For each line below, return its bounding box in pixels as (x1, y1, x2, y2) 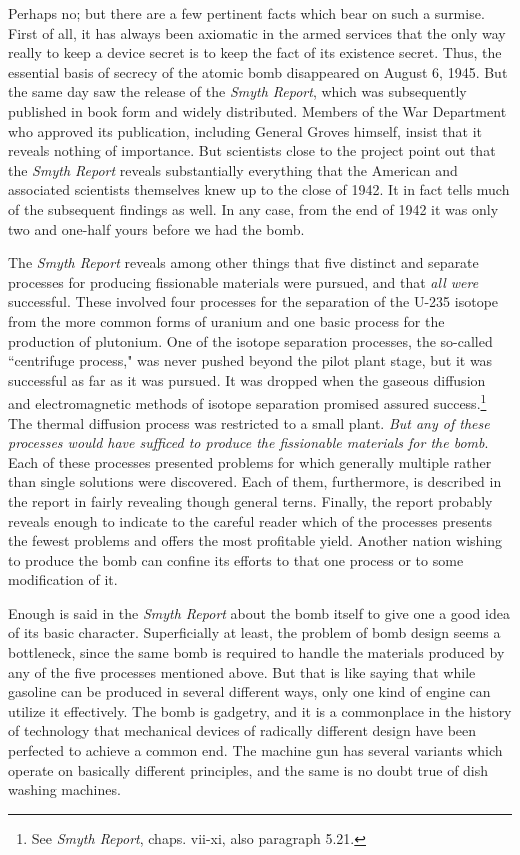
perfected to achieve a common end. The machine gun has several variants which (8, 740, 503, 761)
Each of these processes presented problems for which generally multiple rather (8, 451, 492, 472)
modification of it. (8, 569, 118, 590)
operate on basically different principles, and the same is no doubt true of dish (8, 759, 489, 780)
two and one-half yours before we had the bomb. (8, 218, 305, 239)
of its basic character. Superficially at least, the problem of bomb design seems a (8, 622, 501, 643)
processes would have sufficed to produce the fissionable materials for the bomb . (8, 432, 489, 453)
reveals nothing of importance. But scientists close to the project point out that (8, 140, 496, 161)
